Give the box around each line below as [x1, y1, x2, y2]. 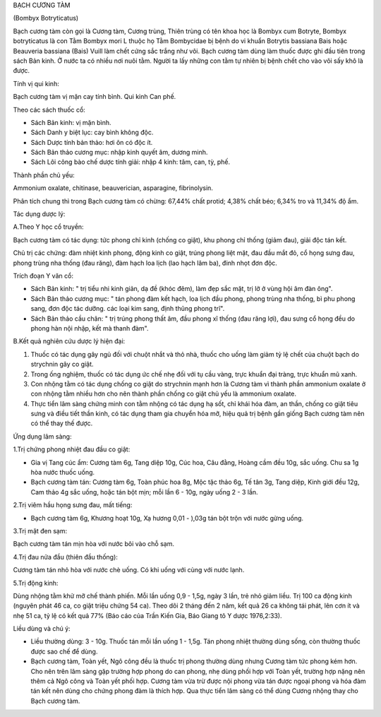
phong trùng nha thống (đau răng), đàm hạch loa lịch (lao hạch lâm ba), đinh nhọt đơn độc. [13, 259, 278, 267]
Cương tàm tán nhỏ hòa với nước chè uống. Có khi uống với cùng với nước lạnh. [13, 566, 245, 574]
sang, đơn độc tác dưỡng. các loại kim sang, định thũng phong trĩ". [30, 304, 225, 313]
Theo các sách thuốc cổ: [13, 105, 86, 114]
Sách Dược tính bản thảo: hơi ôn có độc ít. [30, 138, 153, 146]
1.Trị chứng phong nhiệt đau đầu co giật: [13, 445, 131, 454]
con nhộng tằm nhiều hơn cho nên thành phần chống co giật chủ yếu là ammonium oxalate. [30, 389, 296, 398]
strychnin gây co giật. [30, 360, 95, 369]
